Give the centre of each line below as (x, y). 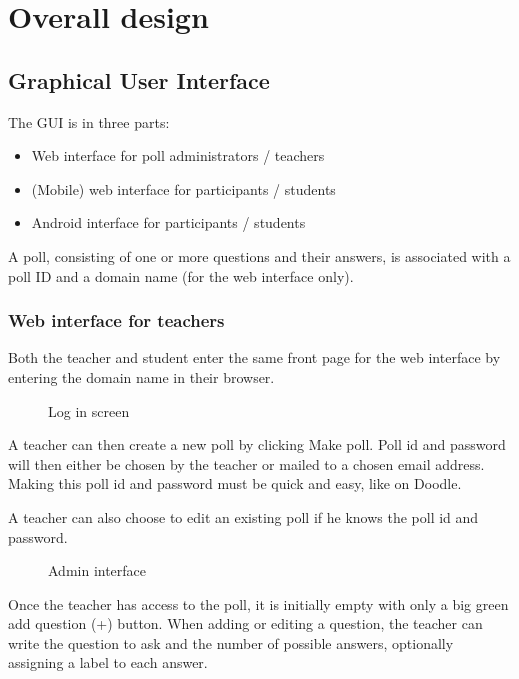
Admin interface (97, 570)
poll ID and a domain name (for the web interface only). (181, 275)
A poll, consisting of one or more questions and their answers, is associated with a (259, 255)
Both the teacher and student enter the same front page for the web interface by (254, 357)
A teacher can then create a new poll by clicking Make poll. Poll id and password (257, 444)
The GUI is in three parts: (89, 121)
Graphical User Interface (139, 79)
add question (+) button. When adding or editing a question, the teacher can (245, 623)
